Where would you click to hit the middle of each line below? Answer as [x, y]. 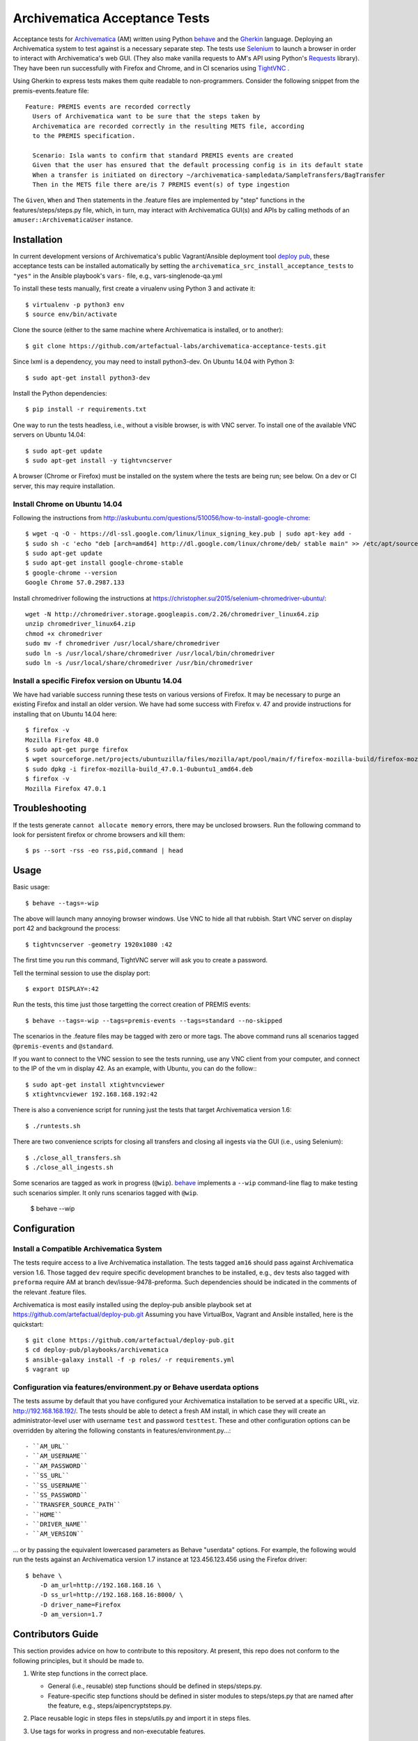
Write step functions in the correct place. [89, 1673]
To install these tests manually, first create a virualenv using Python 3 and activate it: [134, 288]
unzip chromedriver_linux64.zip [80, 624]
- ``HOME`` [44, 1514]
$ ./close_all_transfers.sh [73, 1157]
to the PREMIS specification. [84, 136]
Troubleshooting [50, 808]
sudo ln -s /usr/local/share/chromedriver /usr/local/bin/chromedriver [150, 653]
